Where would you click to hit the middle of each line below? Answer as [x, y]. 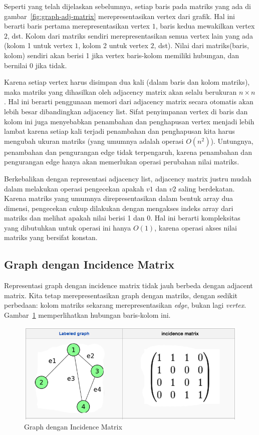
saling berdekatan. [207, 188]
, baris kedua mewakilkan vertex [205, 26]
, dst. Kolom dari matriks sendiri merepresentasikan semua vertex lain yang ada [130, 35]
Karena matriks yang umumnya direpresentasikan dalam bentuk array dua [119, 198]
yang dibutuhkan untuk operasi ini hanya [68, 227]
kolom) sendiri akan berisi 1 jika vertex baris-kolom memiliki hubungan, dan [122, 55]
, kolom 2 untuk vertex [113, 45]
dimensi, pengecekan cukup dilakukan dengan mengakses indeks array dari [119, 208]
